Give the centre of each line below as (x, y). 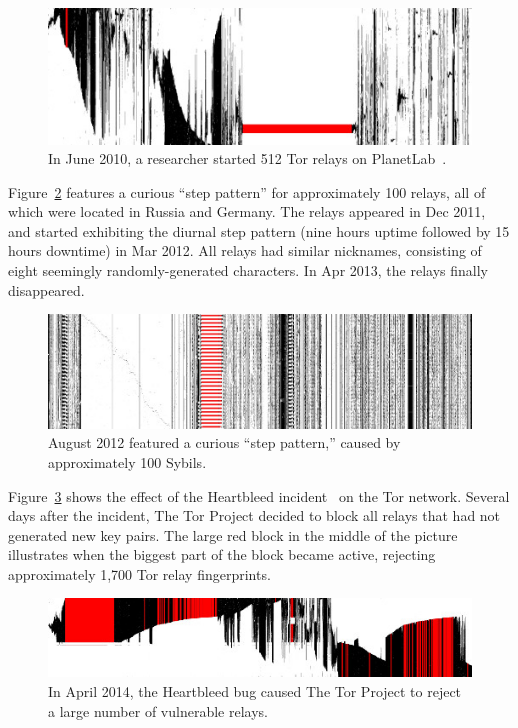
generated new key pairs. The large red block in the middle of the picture (233, 534)
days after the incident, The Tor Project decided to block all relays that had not (254, 515)
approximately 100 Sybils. (127, 461)
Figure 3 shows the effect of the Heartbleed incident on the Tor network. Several (259, 495)
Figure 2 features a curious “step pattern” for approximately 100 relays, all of (247, 191)
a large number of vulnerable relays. (158, 710)
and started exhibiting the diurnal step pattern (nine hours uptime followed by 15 (259, 230)
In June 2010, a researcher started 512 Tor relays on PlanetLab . (247, 158)
